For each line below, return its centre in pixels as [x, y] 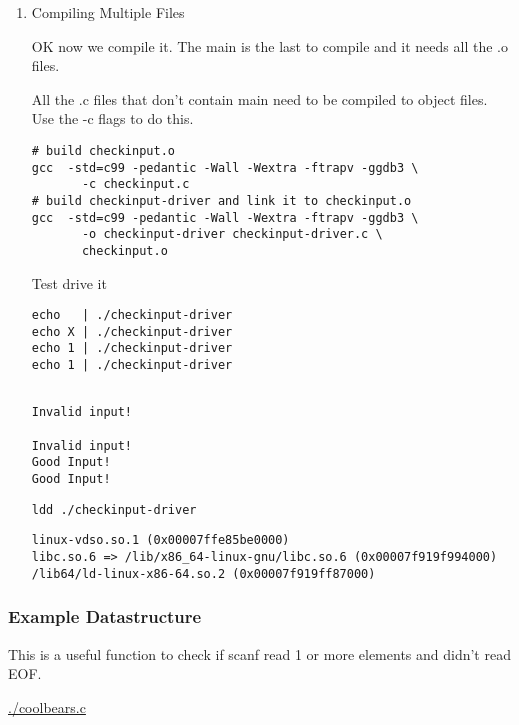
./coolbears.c [47, 706]
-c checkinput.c [135, 184]
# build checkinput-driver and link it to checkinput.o [221, 200]
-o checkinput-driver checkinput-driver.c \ [232, 234]
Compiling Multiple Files [108, 12]
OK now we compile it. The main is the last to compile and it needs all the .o [269, 45]
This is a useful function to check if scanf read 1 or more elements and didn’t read [259, 653]
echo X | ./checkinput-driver [132, 331]
